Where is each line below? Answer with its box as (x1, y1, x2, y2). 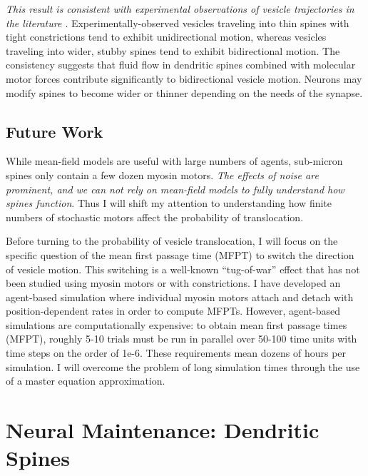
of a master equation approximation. (6, 373, 165, 388)
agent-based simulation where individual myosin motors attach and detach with (6, 289, 354, 304)
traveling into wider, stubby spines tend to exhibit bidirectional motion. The (6, 43, 340, 58)
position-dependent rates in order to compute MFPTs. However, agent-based (6, 303, 341, 318)
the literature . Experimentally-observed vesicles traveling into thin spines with (6, 15, 349, 30)
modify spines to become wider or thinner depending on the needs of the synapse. (6, 85, 363, 100)
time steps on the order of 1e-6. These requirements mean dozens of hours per (6, 345, 347, 360)
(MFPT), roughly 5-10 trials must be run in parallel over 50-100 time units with (6, 331, 357, 346)
